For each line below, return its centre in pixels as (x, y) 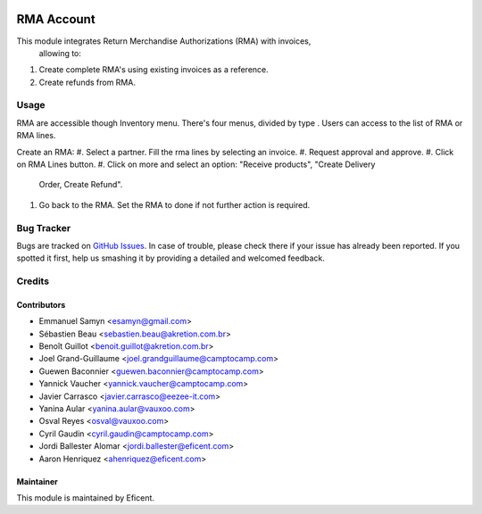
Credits (33, 281)
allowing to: (60, 53)
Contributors (41, 304)
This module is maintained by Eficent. (86, 497)
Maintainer (37, 481)
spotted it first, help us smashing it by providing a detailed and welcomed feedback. (170, 258)
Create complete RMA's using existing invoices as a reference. (154, 70)
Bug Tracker (44, 228)
